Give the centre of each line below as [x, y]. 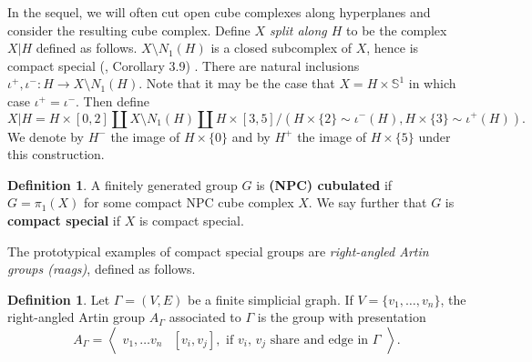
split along [298, 30]
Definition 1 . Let [59, 299]
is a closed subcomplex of [281, 48]
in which [432, 83]
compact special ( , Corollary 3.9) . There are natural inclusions [184, 65]
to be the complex [397, 30]
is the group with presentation [342, 317]
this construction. [56, 154]
